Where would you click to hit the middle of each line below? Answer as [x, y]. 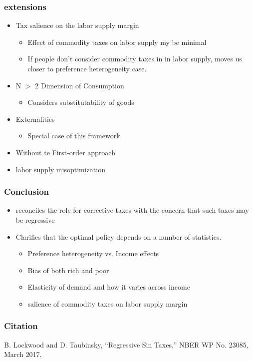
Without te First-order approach [65, 152]
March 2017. [23, 354]
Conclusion [26, 191]
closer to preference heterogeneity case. [87, 68]
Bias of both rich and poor [68, 270]
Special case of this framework [74, 136]
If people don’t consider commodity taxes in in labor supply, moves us [135, 59]
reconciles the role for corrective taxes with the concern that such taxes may [132, 210]
